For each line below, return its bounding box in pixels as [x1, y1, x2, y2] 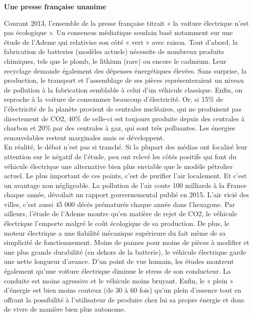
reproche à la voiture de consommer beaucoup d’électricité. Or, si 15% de [4, 94, 223, 104]
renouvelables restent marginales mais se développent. [4, 132, 165, 142]
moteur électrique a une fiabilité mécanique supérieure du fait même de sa [4, 227, 226, 238]
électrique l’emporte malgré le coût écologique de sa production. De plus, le [4, 218, 230, 228]
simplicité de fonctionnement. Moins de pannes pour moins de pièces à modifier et [4, 237, 250, 247]
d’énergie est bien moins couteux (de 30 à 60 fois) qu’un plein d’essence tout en [4, 285, 242, 295]
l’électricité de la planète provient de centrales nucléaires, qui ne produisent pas [4, 103, 242, 113]
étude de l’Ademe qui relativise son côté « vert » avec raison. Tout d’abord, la [4, 37, 238, 47]
